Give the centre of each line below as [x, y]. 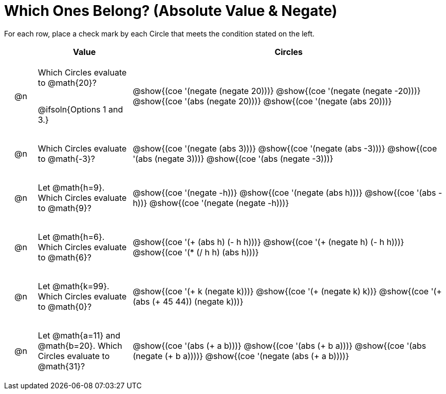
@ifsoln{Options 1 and [80, 109]
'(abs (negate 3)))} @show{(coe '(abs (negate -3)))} [233, 158]
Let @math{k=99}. [73, 286]
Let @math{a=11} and [79, 335]
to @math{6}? [64, 257]
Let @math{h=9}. [71, 187]
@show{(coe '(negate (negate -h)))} [219, 203]
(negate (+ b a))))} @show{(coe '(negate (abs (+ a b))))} [241, 356]
